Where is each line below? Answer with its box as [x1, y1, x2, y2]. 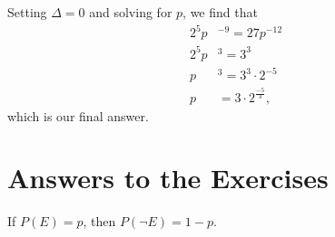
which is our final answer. [7, 106, 149, 125]
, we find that [182, 3, 258, 21]
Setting [7, 3, 47, 21]
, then [83, 212, 116, 231]
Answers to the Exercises [7, 159, 329, 196]
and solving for [89, 3, 172, 21]
